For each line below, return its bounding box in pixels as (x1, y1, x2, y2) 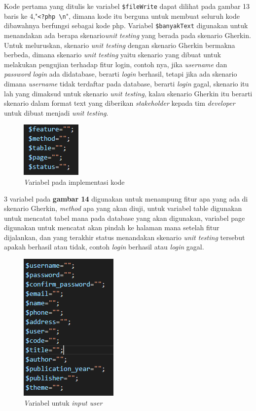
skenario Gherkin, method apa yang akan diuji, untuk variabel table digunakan (4, 203, 242, 213)
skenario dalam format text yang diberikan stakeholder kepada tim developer (4, 98, 235, 108)
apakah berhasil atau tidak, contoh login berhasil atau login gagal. (4, 242, 204, 252)
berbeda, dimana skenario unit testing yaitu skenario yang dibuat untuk (4, 49, 221, 60)
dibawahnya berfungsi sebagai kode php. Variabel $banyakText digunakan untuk (4, 20, 248, 31)
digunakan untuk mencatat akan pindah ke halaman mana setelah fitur (4, 222, 219, 233)
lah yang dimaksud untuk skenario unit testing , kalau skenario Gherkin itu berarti (4, 88, 253, 98)
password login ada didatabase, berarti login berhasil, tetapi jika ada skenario (4, 69, 237, 79)
